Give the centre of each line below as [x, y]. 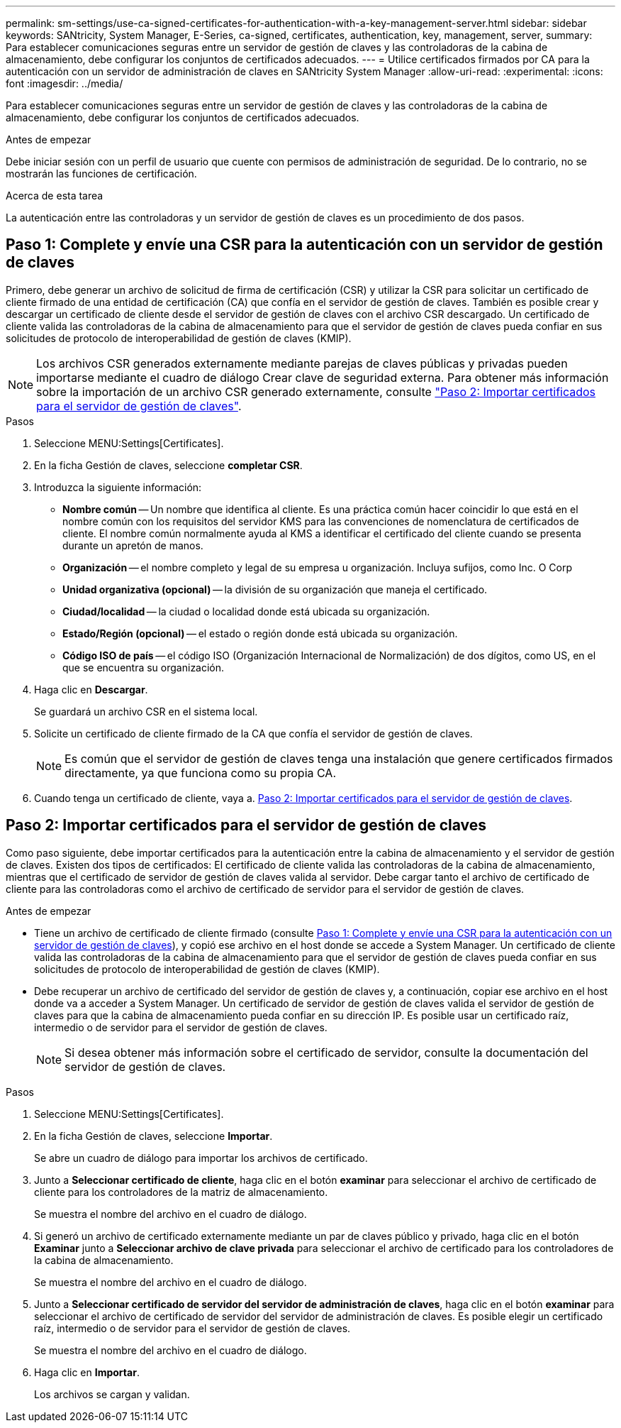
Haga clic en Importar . [87, 1372]
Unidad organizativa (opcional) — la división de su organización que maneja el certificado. [275, 589]
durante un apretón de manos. [133, 545]
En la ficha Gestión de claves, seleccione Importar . [153, 1136]
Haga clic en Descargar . [91, 689]
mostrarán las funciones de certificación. [101, 174]
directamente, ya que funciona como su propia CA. [201, 773]
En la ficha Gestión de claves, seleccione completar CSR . [168, 465]
